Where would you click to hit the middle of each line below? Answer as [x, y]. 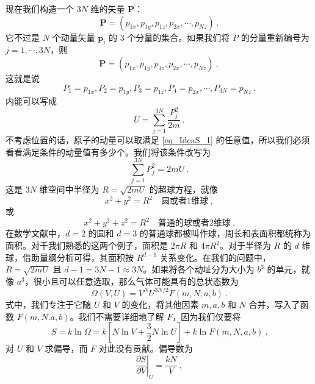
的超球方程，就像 [183, 189]
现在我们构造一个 [40, 9]
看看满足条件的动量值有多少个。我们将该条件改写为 [108, 151]
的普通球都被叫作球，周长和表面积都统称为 [225, 233]
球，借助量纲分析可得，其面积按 [70, 257]
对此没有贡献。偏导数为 [146, 348]
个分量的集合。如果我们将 [179, 37]
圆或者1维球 [185, 201]
